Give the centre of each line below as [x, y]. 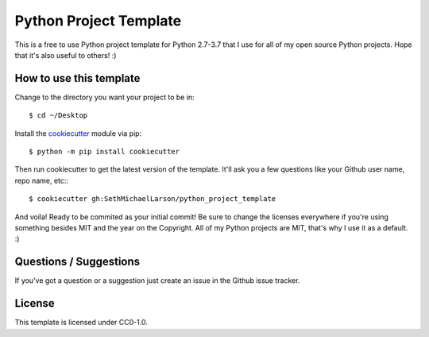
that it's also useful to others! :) [66, 55]
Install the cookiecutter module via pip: [78, 133]
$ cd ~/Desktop [58, 116]
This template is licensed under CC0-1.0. [81, 323]
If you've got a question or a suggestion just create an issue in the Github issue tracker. [157, 281]
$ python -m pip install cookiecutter [104, 152]
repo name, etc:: [42, 180]
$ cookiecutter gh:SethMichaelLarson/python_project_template [153, 199]
